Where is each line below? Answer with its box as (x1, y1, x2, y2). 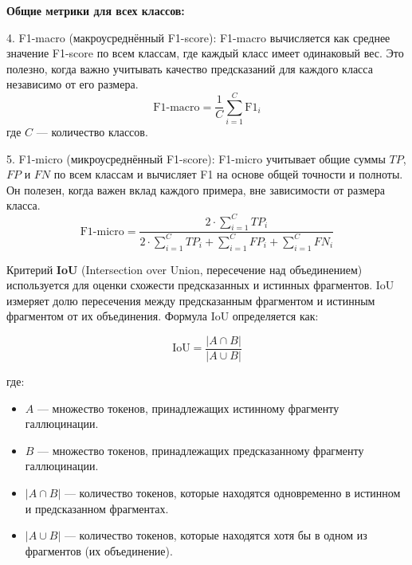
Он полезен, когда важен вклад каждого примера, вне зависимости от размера (6, 181, 385, 198)
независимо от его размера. (6, 76, 139, 92)
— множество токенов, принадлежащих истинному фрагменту (37, 399, 339, 416)
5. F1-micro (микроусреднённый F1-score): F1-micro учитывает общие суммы (6, 150, 386, 167)
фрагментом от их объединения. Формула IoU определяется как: (6, 308, 319, 324)
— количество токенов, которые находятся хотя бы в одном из (64, 527, 367, 543)
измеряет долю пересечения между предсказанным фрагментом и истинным (6, 292, 375, 308)
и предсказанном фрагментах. (25, 500, 169, 516)
